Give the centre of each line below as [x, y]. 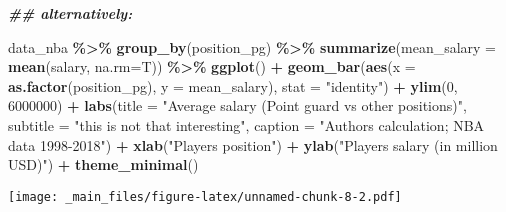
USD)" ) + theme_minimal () [103, 164]
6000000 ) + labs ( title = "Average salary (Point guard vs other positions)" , [237, 105]
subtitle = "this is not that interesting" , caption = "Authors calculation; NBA [246, 124]
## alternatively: [70, 13]
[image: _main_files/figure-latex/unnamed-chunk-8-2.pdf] [205, 196]
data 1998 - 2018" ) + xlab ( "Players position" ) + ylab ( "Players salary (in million [253, 144]
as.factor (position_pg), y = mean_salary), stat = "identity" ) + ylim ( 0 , [233, 85]
